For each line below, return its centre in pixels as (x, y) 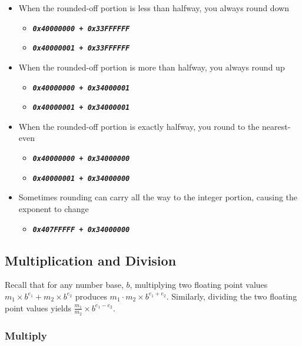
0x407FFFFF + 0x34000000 (81, 229)
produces (91, 296)
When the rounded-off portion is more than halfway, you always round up (152, 67)
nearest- (276, 126)
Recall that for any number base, (64, 285)
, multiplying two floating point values (199, 285)
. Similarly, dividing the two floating (232, 296)
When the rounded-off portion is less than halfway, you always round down (154, 8)
